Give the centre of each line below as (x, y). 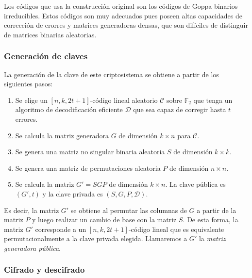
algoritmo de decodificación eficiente (69, 109)
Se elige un (31, 100)
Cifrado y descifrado (44, 270)
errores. (26, 119)
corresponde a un (61, 229)
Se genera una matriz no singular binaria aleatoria (90, 152)
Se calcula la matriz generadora (62, 135)
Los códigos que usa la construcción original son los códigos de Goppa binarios (121, 6)
